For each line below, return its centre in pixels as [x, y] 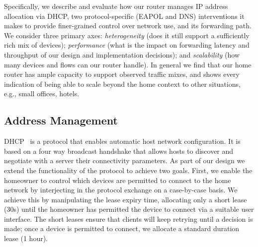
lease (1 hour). [26, 238]
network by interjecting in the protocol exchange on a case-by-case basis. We [121, 190]
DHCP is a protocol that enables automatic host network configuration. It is [122, 141]
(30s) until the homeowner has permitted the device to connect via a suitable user [129, 209]
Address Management [61, 120]
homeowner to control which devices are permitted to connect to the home [118, 180]
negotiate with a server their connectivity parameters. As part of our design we [125, 160]
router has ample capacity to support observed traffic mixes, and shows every [122, 74]
